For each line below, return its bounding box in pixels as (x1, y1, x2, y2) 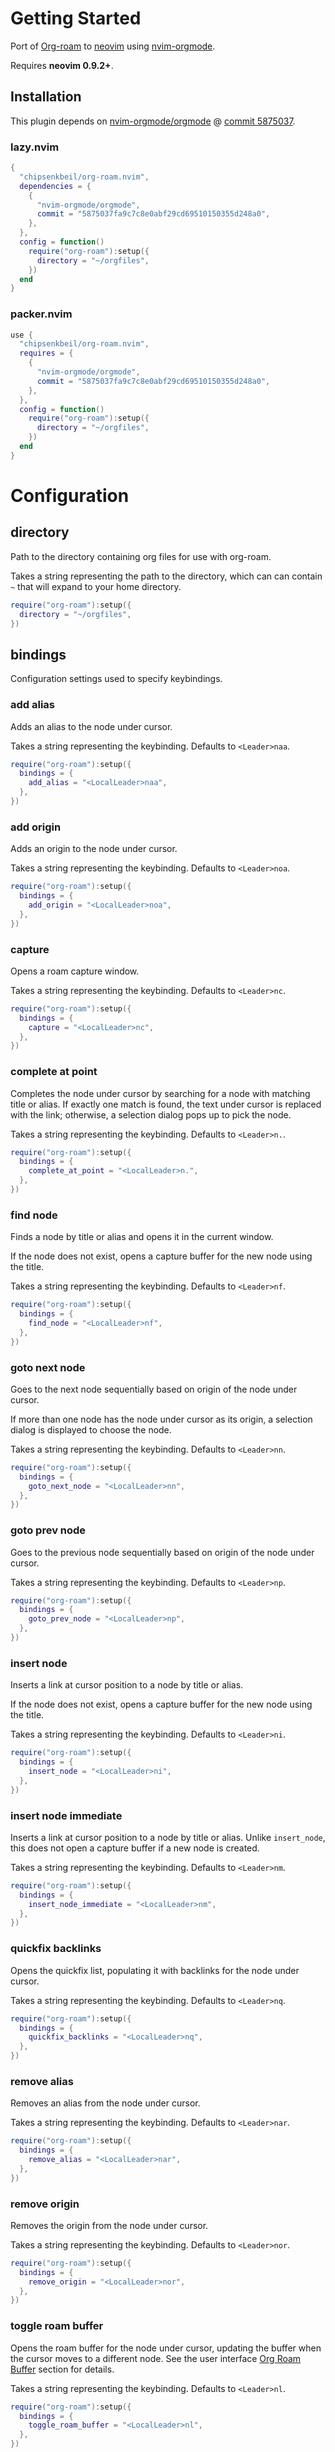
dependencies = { (19, 181, 92, 191)
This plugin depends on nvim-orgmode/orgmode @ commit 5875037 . (10, 115, 296, 127)
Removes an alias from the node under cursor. (10, 2097, 201, 2109)
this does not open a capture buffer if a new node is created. (10, 1842, 260, 1854)
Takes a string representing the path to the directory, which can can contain (10, 570, 323, 582)
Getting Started (10, 7, 142, 30)
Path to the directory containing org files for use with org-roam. (10, 550, 272, 562)
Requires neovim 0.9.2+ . (10, 59, 114, 71)
